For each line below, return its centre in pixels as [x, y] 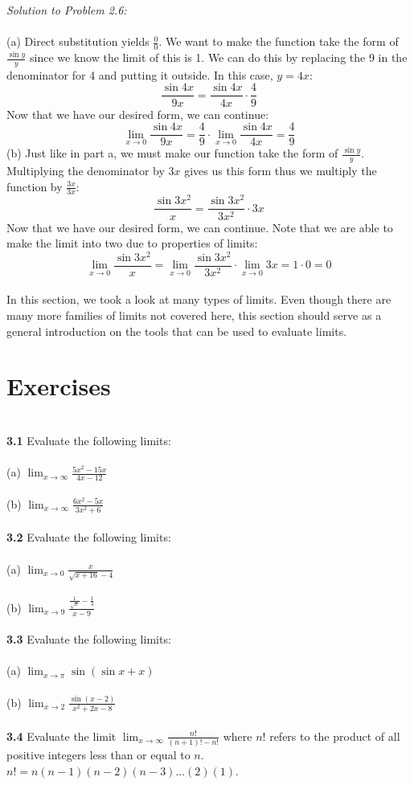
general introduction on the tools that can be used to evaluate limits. [177, 331]
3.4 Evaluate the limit [61, 736]
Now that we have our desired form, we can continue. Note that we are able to [200, 227]
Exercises [59, 386]
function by [35, 186]
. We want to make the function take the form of [279, 41]
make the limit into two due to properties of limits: [132, 243]
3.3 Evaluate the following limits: [89, 639]
